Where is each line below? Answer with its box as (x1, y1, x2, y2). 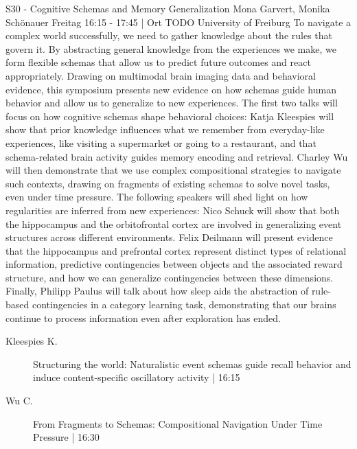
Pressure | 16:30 (33, 430, 100, 444)
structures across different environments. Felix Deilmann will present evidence (5, 230, 333, 244)
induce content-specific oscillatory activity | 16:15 (33, 370, 240, 384)
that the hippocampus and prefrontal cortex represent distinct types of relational (5, 243, 347, 257)
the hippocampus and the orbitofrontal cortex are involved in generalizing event (5, 216, 342, 231)
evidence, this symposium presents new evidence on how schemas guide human (5, 82, 336, 96)
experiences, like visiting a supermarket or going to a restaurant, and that (5, 135, 316, 150)
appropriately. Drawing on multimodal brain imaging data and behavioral (5, 68, 316, 82)
